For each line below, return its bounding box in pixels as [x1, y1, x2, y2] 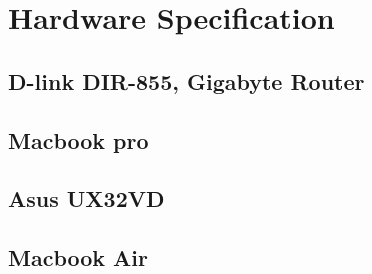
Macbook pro [8, 124, 149, 155]
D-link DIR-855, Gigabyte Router [8, 65, 365, 96]
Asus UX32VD [8, 183, 165, 214]
